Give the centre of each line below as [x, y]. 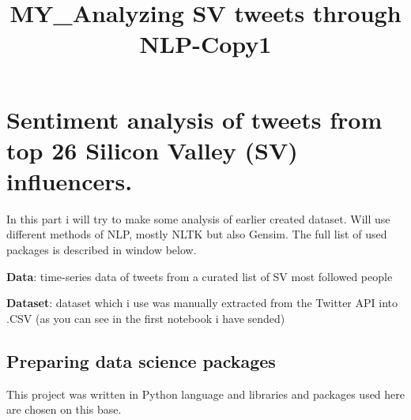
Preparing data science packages [141, 360]
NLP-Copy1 [205, 44]
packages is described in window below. [102, 250]
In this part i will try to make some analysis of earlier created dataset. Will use [198, 218]
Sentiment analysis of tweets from [194, 119]
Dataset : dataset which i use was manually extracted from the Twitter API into [202, 303]
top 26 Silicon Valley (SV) [152, 150]
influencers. [70, 180]
